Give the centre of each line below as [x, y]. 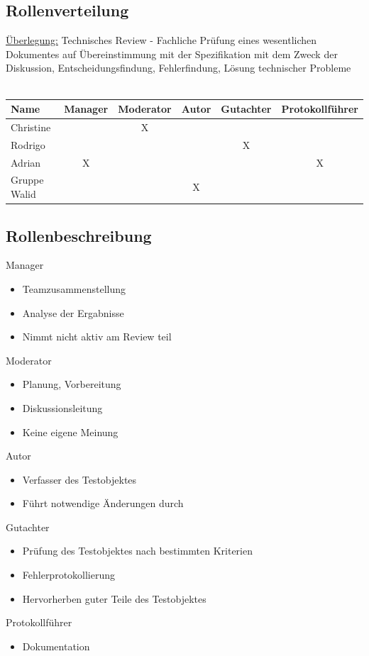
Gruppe [27, 180]
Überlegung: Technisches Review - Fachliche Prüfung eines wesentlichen [161, 40]
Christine [31, 127]
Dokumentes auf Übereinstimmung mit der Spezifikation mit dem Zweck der [172, 54]
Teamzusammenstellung [74, 288]
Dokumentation [56, 646]
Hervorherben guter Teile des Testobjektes [114, 598]
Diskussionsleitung [62, 407]
